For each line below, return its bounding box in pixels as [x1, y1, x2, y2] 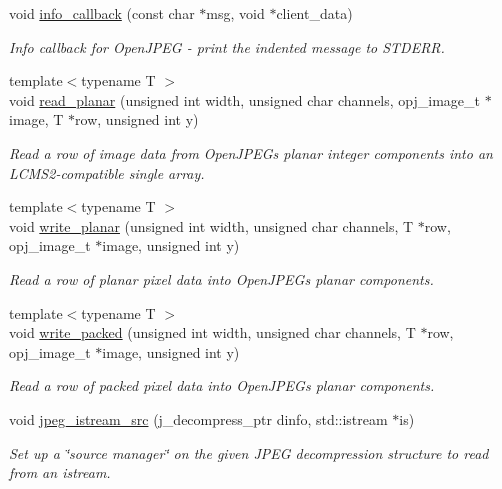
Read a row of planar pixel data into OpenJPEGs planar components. [9, 268, 434, 289]
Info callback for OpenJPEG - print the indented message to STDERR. [9, 36, 445, 57]
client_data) [276, 3, 353, 23]
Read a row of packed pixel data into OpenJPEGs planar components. [9, 375, 435, 396]
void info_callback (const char [9, 3, 195, 23]
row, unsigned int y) [75, 109, 199, 130]
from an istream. [9, 462, 111, 483]
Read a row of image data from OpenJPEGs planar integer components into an [9, 142, 493, 163]
